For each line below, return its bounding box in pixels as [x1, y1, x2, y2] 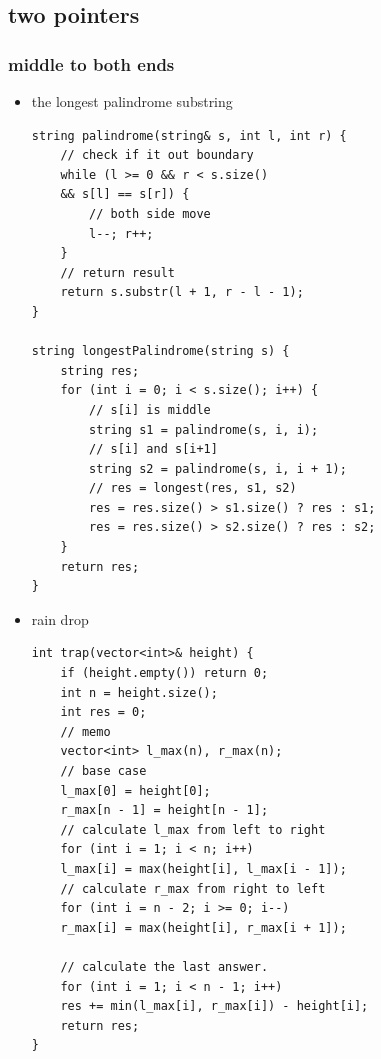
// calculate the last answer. [60, 959, 269, 974]
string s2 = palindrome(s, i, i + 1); [89, 461, 347, 476]
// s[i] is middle [89, 402, 211, 417]
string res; [60, 363, 140, 378]
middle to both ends [8, 51, 175, 76]
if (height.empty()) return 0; [60, 666, 269, 681]
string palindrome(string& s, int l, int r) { [31, 128, 347, 143]
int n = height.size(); [60, 685, 218, 700]
